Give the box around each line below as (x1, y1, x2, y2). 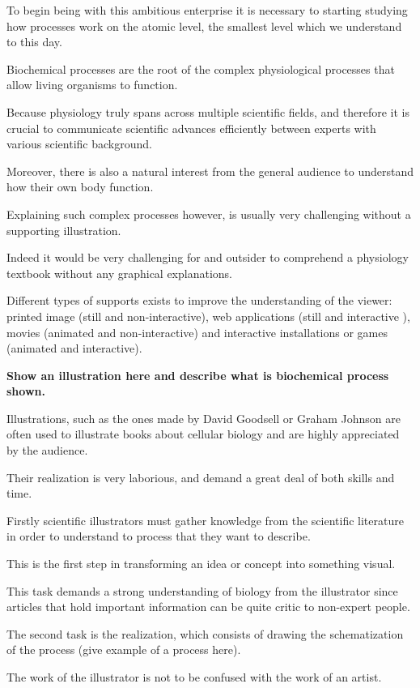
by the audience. (6, 442, 88, 459)
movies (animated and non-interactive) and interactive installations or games (6, 323, 388, 340)
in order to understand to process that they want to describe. (6, 528, 311, 545)
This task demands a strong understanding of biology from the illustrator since (6, 582, 398, 599)
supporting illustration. (6, 221, 121, 238)
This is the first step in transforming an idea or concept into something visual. (6, 555, 396, 572)
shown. (6, 382, 45, 400)
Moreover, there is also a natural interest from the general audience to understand (6, 162, 414, 179)
